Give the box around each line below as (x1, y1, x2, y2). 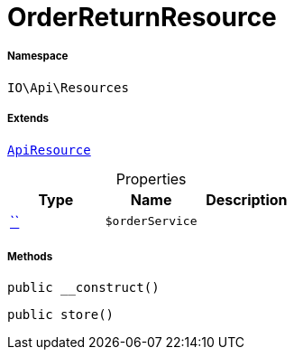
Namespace (7, 50, 69, 63)
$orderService (105, 214, 198, 229)
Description (206, 190, 288, 209)
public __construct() (7, 280, 160, 296)
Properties (115, 169, 187, 188)
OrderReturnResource (7, 2, 277, 33)
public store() (7, 307, 115, 323)
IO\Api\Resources (7, 80, 129, 95)
